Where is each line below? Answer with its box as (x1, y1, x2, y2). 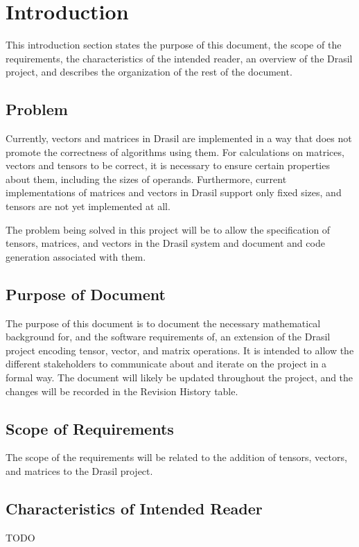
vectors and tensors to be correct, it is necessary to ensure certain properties (6, 158, 330, 173)
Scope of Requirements (6, 417, 174, 439)
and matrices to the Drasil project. (6, 464, 153, 478)
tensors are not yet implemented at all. (6, 199, 170, 214)
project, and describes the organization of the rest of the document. (6, 64, 292, 79)
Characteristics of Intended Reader (6, 498, 263, 519)
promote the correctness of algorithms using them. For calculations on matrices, (6, 144, 344, 159)
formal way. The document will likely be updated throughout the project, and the (6, 370, 353, 385)
